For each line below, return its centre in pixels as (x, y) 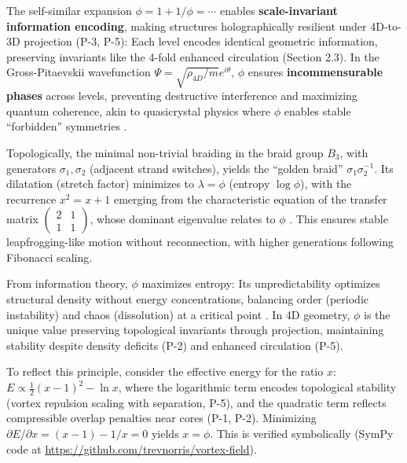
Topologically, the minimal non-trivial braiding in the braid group (165, 152)
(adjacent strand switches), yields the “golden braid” (216, 168)
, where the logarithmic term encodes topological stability (257, 387)
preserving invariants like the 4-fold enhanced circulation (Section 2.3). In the (193, 56)
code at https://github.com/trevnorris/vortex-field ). (132, 448)
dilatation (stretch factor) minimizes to (101, 184)
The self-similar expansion (69, 10)
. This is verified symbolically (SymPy (302, 434)
